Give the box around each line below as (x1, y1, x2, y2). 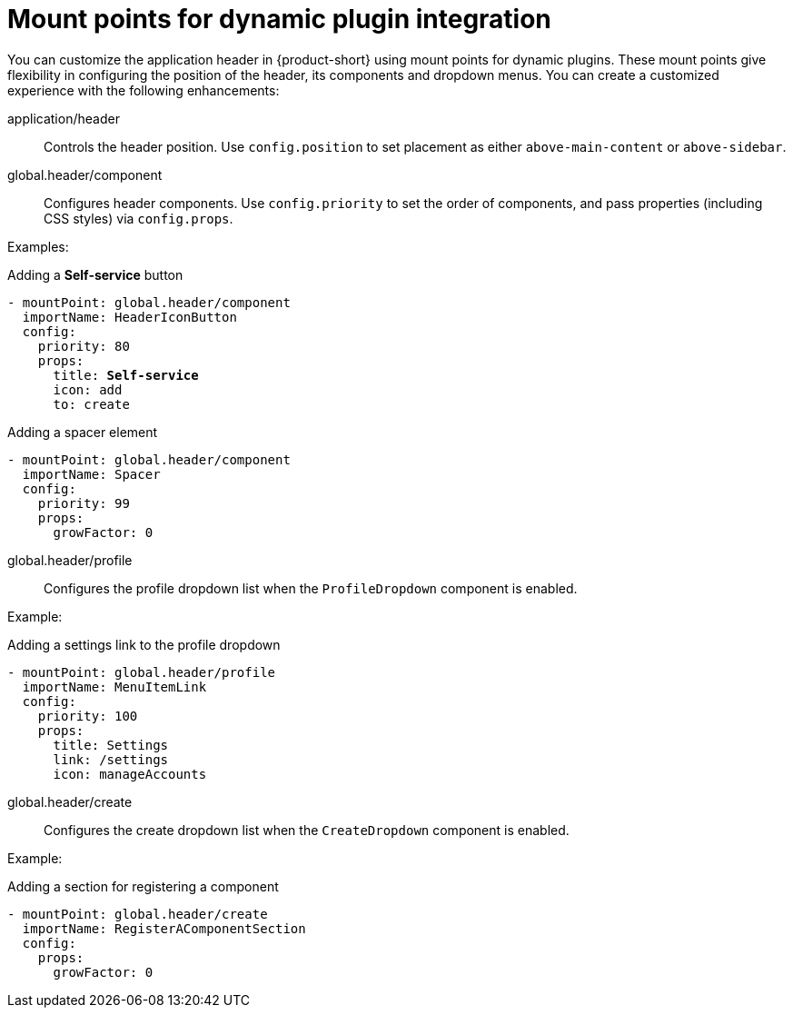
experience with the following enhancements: (7, 82, 280, 98)
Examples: (7, 238, 69, 254)
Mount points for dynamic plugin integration (7, 4, 551, 35)
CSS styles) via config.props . (44, 210, 233, 226)
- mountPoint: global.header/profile (7, 664, 276, 680)
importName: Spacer (22, 466, 161, 482)
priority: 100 (37, 708, 138, 723)
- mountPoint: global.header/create (7, 906, 268, 921)
